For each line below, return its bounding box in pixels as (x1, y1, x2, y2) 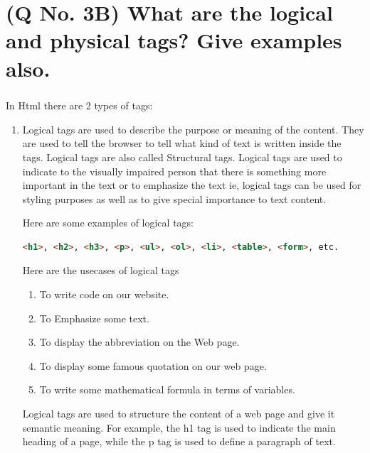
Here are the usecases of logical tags (22, 263, 179, 278)
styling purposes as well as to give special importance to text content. (22, 191, 327, 206)
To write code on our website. (39, 287, 169, 302)
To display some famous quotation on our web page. (39, 358, 267, 373)
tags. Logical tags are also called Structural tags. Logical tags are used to (22, 149, 342, 164)
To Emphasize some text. (39, 310, 149, 325)
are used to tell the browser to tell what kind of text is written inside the (22, 136, 342, 151)
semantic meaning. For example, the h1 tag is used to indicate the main (22, 420, 336, 435)
